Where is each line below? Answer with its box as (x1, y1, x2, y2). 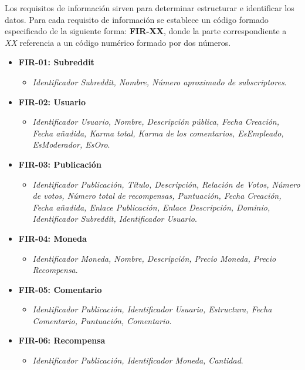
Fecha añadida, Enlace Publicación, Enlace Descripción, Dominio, (32, 201, 270, 213)
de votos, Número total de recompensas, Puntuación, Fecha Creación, (32, 189, 282, 202)
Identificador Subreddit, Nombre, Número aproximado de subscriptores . (32, 75, 287, 88)
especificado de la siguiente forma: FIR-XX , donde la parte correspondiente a (5, 25, 287, 37)
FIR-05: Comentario (18, 283, 102, 295)
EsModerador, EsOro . (32, 138, 110, 151)
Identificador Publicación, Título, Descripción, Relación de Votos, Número (32, 178, 300, 190)
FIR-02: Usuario (18, 95, 86, 108)
